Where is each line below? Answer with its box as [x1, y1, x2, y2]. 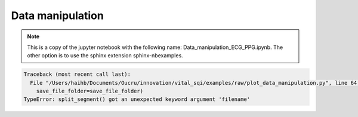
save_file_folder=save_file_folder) [36, 88, 143, 95]
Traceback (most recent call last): [23, 71, 131, 78]
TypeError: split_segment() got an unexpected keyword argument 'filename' [23, 96, 251, 103]
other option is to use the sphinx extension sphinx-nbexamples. [27, 52, 183, 59]
